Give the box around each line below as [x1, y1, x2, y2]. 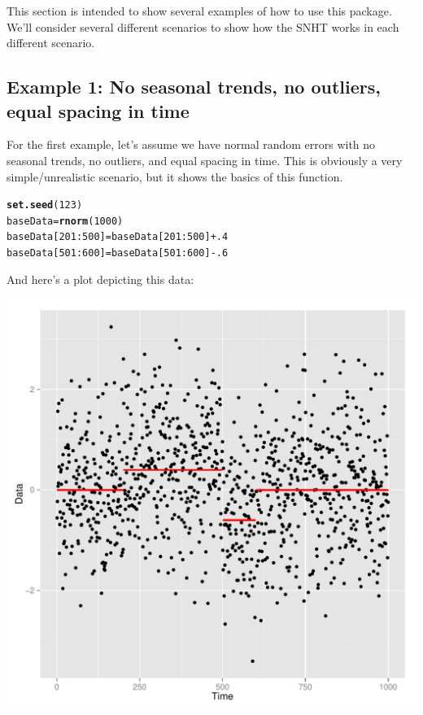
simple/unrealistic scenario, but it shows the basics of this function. [7, 168, 343, 185]
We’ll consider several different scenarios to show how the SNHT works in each [7, 18, 399, 35]
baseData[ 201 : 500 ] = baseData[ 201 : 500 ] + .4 [7, 231, 229, 243]
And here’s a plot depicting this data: [7, 270, 194, 287]
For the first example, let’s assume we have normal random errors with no [7, 136, 376, 153]
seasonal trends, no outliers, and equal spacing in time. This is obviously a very [7, 151, 403, 168]
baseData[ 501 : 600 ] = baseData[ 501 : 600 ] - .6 [7, 247, 229, 259]
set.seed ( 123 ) [7, 199, 83, 211]
